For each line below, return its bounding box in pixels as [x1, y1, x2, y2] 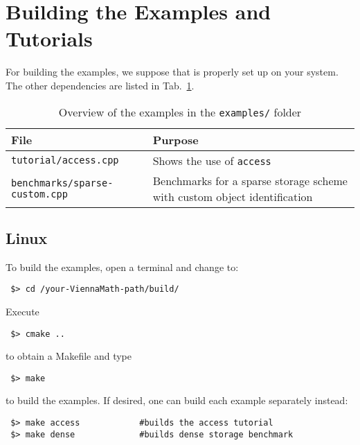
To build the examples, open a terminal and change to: [6, 259, 239, 274]
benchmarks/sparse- [11, 177, 114, 189]
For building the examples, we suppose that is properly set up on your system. [6, 64, 339, 79]
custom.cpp [11, 188, 68, 200]
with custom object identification [152, 188, 313, 204]
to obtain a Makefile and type [6, 349, 132, 363]
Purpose [152, 131, 199, 148]
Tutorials [6, 24, 93, 53]
